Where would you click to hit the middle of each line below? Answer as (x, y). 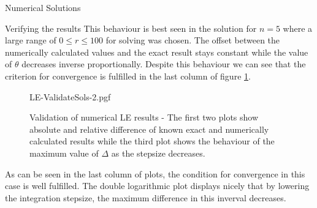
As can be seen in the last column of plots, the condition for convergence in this (155, 173)
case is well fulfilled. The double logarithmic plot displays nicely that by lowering (157, 186)
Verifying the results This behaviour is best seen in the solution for (131, 28)
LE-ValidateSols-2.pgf (70, 96)
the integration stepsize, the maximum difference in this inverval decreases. (146, 197)
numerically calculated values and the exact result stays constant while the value (157, 52)
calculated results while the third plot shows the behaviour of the (152, 141)
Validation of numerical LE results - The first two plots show (144, 117)
